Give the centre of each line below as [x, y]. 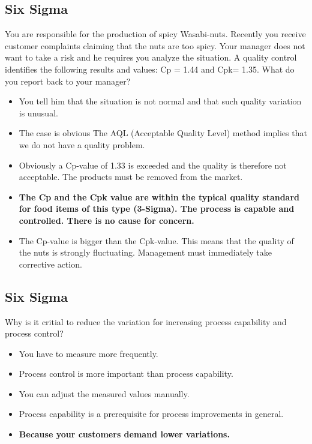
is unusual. [38, 112]
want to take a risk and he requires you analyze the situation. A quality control [151, 57]
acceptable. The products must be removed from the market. [131, 177]
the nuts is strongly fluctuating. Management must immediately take [145, 252]
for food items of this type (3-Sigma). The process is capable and [157, 208]
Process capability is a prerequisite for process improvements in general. [151, 414]
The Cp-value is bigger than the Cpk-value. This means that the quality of [156, 240]
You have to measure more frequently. [88, 353]
